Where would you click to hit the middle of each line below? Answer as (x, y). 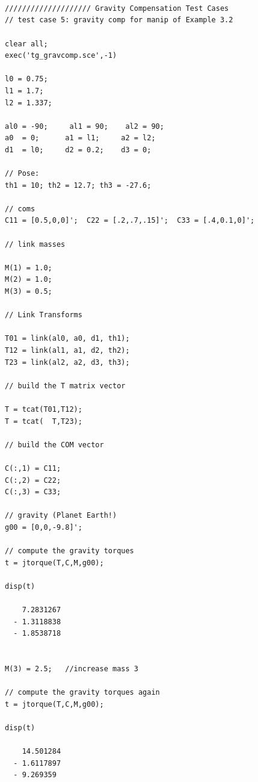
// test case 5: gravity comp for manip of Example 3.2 (119, 20)
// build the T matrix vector (65, 386)
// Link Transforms (44, 315)
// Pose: (22, 174)
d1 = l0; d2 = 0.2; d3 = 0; (78, 150)
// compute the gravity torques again (82, 693)
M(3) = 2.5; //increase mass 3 (72, 669)
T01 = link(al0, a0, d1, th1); (67, 339)
